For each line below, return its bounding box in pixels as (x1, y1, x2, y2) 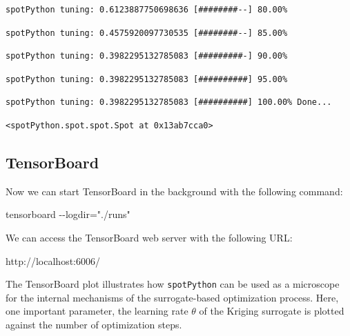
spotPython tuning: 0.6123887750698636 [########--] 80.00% (6, 5, 288, 14)
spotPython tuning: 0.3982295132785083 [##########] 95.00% (6, 74, 288, 84)
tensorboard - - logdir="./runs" (6, 207, 130, 221)
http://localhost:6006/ (6, 253, 100, 268)
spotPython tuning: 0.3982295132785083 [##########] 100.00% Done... (6, 97, 332, 108)
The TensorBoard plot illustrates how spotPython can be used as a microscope (6, 277, 340, 291)
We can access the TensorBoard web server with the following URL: (6, 230, 293, 244)
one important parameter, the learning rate (6, 304, 188, 318)
